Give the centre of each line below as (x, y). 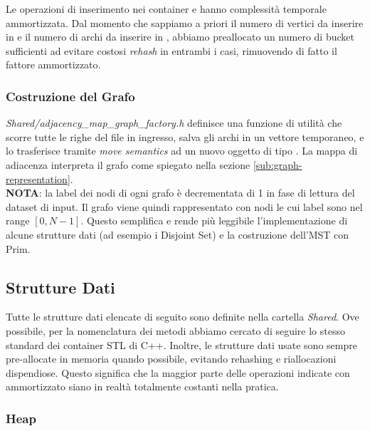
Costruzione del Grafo (70, 96)
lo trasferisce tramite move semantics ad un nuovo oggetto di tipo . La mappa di (182, 151)
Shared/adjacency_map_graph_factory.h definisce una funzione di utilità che (174, 123)
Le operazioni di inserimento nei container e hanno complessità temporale (166, 9)
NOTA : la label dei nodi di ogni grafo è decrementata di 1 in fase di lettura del (180, 193)
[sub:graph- (277, 164)
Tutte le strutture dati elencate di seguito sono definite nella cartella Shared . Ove (183, 317)
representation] (38, 178)
